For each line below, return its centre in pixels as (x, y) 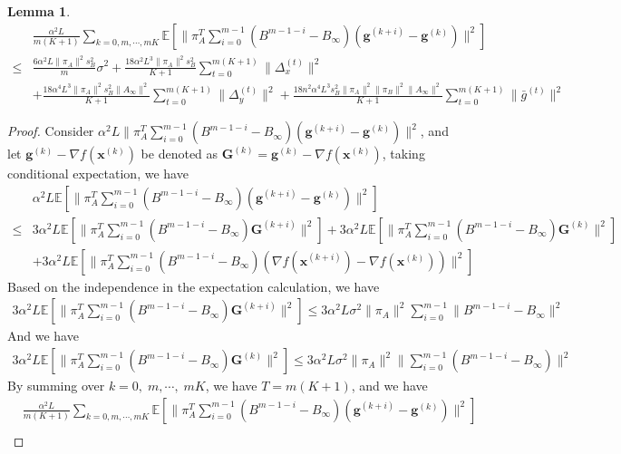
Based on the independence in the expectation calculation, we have (194, 286)
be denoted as (180, 154)
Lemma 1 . (39, 11)
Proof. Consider (51, 131)
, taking (403, 154)
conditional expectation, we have (98, 174)
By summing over (56, 386)
